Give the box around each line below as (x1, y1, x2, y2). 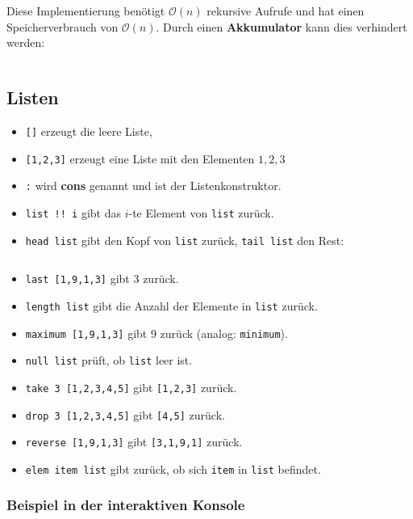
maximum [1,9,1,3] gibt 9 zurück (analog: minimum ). (25, 324, 288, 341)
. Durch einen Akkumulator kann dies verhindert (156, 18, 407, 35)
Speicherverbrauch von (6, 18, 119, 35)
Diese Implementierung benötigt (6, 2, 165, 19)
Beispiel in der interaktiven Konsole (6, 495, 245, 515)
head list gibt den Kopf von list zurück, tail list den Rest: (25, 231, 344, 248)
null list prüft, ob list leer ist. (25, 352, 193, 369)
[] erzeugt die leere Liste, (25, 122, 152, 139)
